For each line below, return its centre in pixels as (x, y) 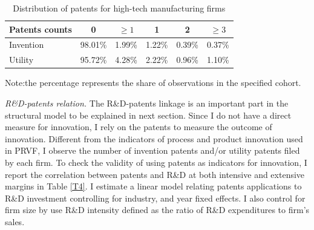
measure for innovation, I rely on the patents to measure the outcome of (139, 127)
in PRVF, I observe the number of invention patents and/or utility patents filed (152, 150)
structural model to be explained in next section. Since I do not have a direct (148, 115)
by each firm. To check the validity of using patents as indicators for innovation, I (156, 162)
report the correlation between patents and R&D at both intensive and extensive (155, 174)
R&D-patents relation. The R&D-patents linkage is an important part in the (147, 103)
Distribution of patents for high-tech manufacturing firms (119, 8)
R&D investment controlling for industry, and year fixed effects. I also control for (155, 198)
